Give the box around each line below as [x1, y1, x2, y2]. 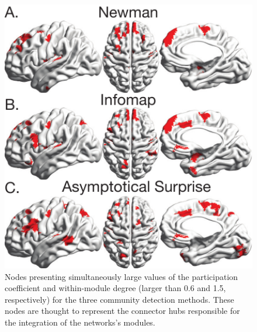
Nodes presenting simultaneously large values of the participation [5, 270, 238, 282]
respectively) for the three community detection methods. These [5, 293, 234, 305]
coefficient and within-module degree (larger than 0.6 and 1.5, [5, 282, 226, 294]
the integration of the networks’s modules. [5, 316, 155, 328]
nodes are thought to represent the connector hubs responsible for [5, 305, 240, 317]
